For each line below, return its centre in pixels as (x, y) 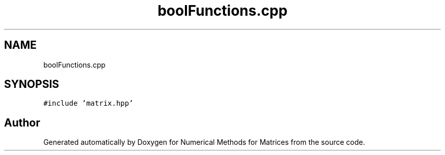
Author (22, 122)
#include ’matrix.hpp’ (88, 103)
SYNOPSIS (32, 84)
